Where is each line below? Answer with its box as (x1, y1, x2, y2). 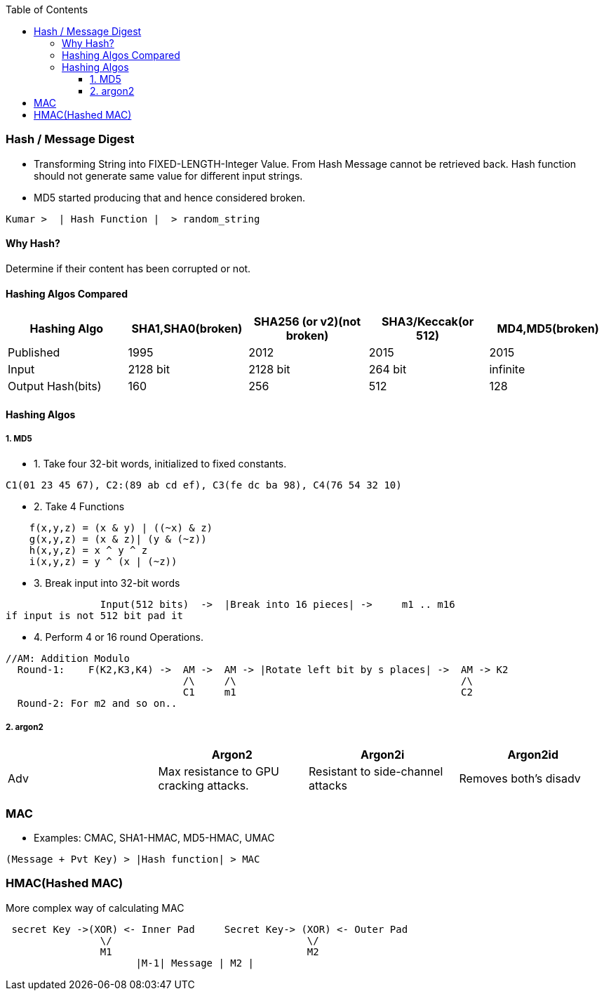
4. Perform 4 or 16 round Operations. (34, 630, 203, 643)
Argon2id (507, 748, 558, 762)
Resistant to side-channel (309, 764, 443, 779)
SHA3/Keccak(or (382, 314, 474, 329)
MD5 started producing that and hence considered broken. (34, 191, 305, 204)
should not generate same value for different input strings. (34, 169, 303, 182)
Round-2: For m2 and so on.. (17, 697, 177, 709)
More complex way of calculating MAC (6, 901, 184, 914)
